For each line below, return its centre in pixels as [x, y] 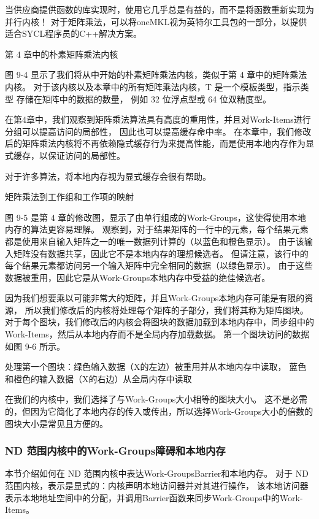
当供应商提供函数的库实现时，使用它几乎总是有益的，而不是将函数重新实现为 [159, 9]
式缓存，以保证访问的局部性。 [65, 155]
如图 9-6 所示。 [35, 346]
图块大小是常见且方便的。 [56, 423]
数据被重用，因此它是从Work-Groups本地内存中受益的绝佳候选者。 [138, 277]
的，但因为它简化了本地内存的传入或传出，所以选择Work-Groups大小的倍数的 [159, 411]
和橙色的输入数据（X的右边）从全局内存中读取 [98, 378]
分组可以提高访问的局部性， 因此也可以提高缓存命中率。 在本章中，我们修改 [158, 131]
